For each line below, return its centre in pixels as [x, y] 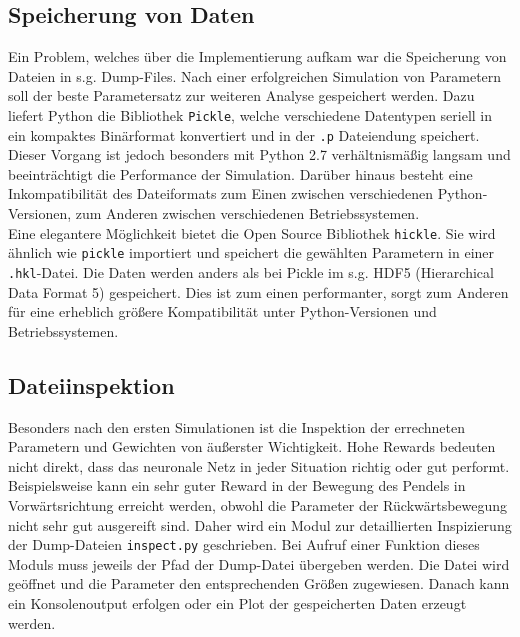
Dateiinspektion [91, 384]
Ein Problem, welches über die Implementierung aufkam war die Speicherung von [257, 56]
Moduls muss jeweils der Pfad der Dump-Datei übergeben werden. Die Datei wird [259, 563]
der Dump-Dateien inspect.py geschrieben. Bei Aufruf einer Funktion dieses [244, 544]
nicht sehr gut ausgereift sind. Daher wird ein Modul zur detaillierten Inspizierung [260, 524]
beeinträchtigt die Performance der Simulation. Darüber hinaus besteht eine [240, 173]
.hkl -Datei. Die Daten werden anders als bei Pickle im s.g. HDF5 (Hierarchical [251, 271]
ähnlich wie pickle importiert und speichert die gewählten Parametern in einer [251, 252]
